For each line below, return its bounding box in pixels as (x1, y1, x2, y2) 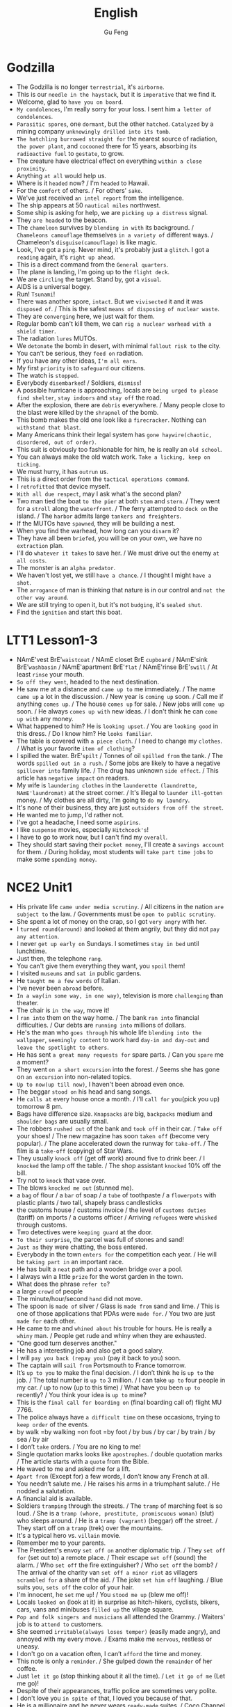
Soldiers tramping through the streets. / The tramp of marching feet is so (16, 1502, 223, 1510)
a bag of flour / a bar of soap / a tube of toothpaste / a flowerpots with (16, 1190, 217, 1199)
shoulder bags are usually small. (16, 1117, 109, 1125)
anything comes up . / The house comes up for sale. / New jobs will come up (16, 700, 225, 708)
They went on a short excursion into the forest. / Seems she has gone (16, 1065, 220, 1073)
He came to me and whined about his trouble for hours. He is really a (16, 1324, 213, 1332)
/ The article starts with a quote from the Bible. (16, 1457, 149, 1465)
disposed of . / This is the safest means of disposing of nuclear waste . (16, 304, 219, 313)
